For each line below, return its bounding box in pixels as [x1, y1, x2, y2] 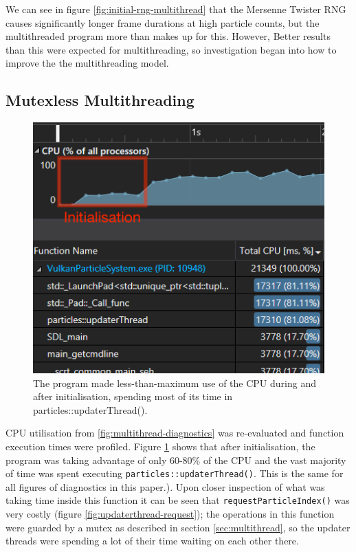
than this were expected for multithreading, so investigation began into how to [5, 42, 337, 56]
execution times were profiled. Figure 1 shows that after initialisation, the [5, 439, 315, 453]
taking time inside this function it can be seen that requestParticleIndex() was [5, 493, 350, 507]
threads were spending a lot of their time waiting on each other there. [5, 533, 299, 548]
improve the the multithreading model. [5, 56, 169, 70]
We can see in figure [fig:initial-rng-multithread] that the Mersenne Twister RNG [5, 2, 346, 16]
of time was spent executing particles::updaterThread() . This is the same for [5, 466, 344, 481]
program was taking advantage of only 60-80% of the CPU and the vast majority [5, 452, 346, 467]
